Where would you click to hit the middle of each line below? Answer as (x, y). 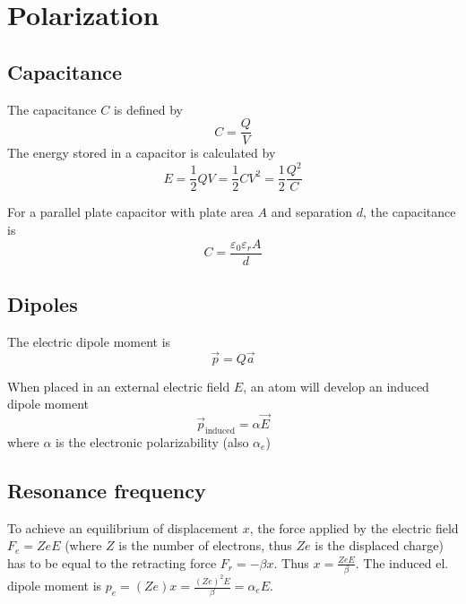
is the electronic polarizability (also (152, 441)
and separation (312, 212)
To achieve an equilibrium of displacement (123, 527)
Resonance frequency (107, 490)
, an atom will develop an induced (336, 386)
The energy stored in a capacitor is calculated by (142, 153)
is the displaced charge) (379, 545)
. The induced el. (402, 562)
